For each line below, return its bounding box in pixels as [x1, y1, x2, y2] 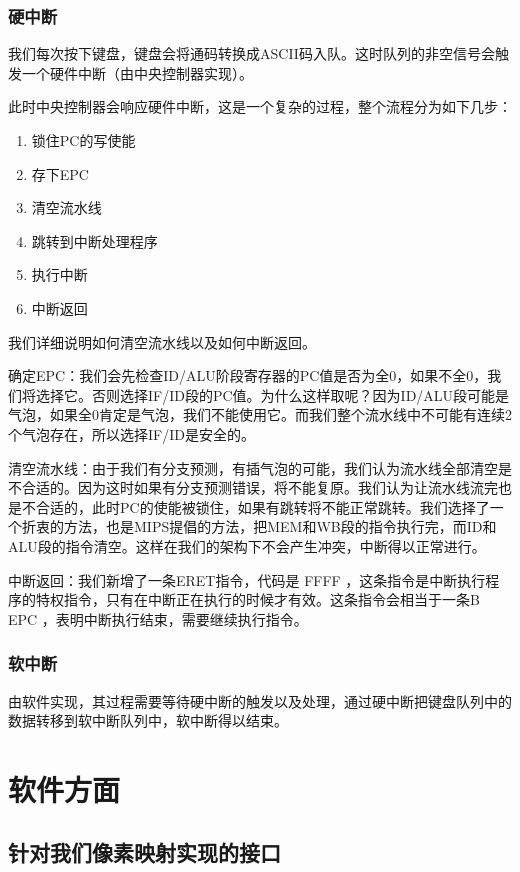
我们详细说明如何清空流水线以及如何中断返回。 [8, 331, 316, 352]
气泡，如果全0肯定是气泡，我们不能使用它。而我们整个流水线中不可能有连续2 [8, 404, 512, 425]
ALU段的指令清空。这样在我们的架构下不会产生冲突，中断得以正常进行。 [8, 535, 486, 556]
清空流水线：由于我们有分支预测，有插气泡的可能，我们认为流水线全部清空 [8, 457, 498, 478]
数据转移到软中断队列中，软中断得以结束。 [8, 710, 288, 731]
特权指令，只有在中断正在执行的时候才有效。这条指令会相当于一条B [35, 589, 480, 610]
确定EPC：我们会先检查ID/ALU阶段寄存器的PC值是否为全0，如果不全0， [8, 365, 488, 386]
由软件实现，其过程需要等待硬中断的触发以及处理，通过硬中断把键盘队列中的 [8, 690, 512, 711]
